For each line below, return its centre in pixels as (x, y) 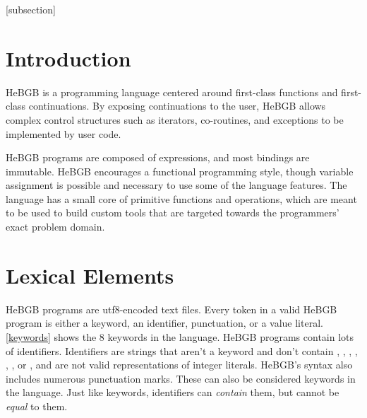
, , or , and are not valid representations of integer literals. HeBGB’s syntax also (179, 365)
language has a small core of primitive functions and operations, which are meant (181, 198)
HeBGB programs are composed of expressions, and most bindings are (158, 157)
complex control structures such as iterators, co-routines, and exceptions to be (175, 119)
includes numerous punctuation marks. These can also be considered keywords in (181, 378)
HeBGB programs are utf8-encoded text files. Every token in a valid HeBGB (172, 309)
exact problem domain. (55, 227)
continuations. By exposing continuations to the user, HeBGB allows (177, 106)
